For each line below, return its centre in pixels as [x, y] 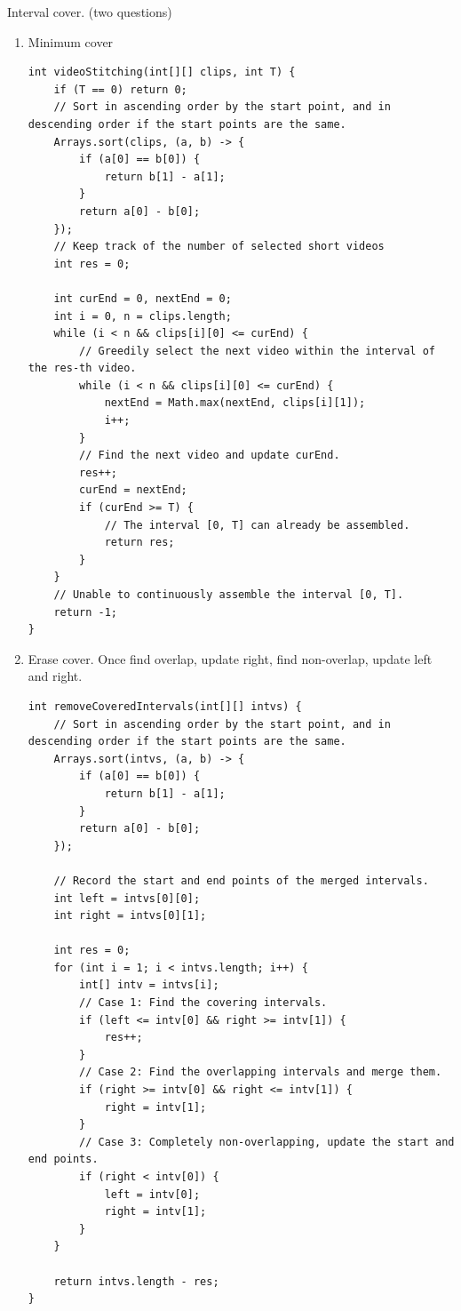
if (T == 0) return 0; [120, 89]
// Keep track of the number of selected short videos [219, 247]
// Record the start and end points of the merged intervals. [241, 880]
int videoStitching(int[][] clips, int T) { [162, 72]
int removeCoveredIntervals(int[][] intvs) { [165, 706]
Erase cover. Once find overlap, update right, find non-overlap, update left [230, 658]
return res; [139, 543]
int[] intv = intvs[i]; [149, 985]
